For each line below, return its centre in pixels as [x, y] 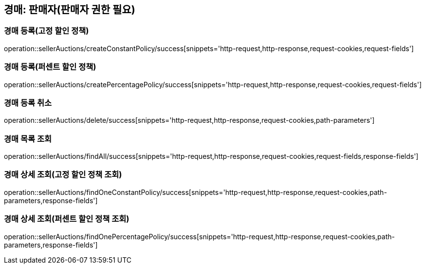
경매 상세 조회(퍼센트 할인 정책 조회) [67, 219]
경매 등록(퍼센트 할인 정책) [50, 67]
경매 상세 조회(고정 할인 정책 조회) [63, 175]
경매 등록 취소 [28, 103]
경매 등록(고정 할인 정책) [46, 31]
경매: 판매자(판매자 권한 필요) [70, 10]
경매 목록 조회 [28, 139]
